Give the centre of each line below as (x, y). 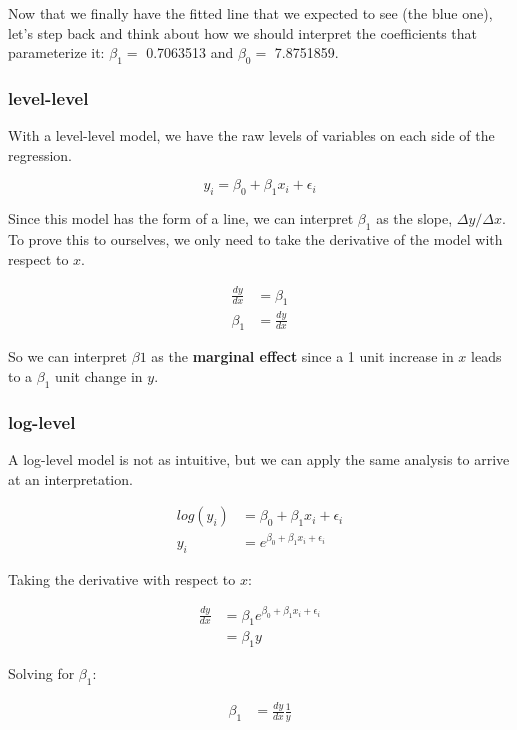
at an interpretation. (70, 478)
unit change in (99, 376)
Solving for (41, 673)
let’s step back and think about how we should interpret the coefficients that (242, 32)
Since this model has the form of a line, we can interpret (181, 218)
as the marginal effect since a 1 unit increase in (302, 356)
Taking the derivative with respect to (122, 578)
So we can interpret (68, 356)
